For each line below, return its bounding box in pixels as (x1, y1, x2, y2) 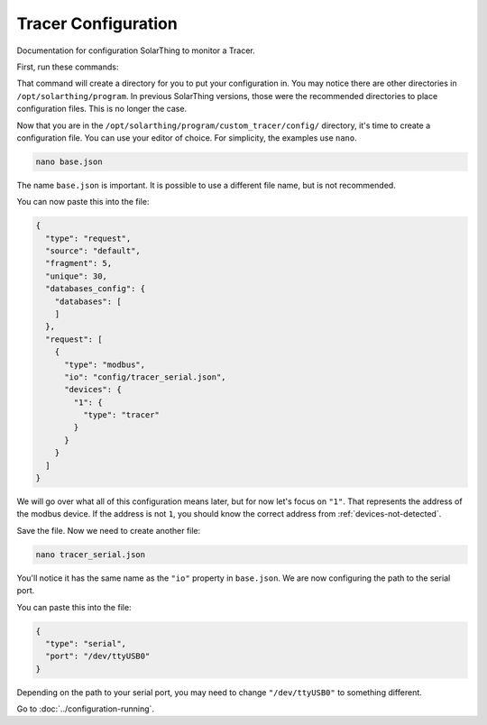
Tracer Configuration (16, 14, 178, 33)
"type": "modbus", (64, 359, 146, 370)
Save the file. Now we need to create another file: (16, 525, 201, 536)
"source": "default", (45, 246, 142, 256)
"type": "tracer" (82, 410, 160, 420)
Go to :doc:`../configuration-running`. (16, 703, 155, 714)
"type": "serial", (45, 638, 126, 648)
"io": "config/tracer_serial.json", (64, 372, 226, 382)
